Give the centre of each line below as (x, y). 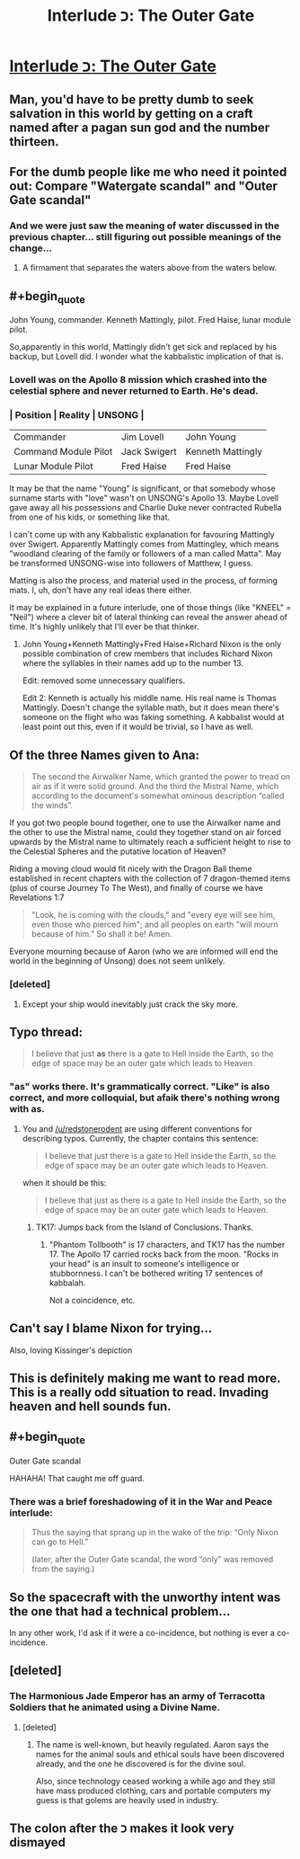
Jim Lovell (142, 437)
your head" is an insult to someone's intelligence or (144, 1263)
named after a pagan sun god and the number (140, 127)
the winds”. (52, 805)
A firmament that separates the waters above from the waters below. (149, 268)
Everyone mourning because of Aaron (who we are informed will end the (144, 952)
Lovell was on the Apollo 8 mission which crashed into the (138, 380)
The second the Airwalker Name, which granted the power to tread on (161, 777)
